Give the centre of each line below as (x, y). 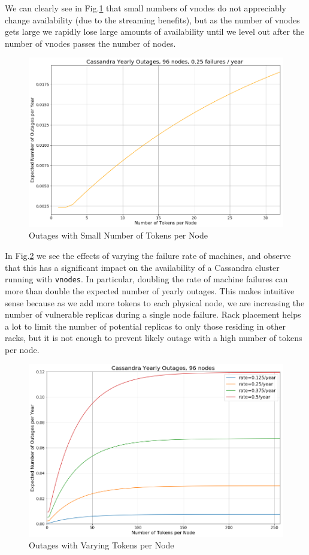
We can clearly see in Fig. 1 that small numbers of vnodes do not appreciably (146, 8)
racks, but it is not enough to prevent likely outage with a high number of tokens (154, 338)
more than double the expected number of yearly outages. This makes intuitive (150, 290)
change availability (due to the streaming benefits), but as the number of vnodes (152, 19)
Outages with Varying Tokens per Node (102, 545)
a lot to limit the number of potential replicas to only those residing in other (146, 326)
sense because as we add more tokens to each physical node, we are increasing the (155, 302)
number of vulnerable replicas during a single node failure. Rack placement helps (153, 314)
